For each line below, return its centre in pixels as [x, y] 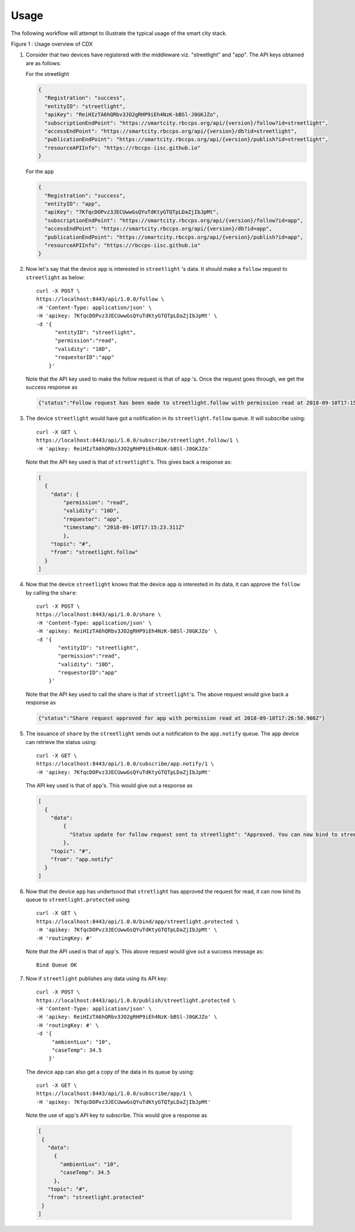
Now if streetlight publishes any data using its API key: [97, 978]
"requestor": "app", [93, 519]
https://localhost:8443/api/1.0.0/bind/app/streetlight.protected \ [138, 921]
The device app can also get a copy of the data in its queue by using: [110, 1072]
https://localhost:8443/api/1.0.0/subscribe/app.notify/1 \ [125, 764]
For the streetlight [47, 74]
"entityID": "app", [73, 204]
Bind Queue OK [57, 965]
